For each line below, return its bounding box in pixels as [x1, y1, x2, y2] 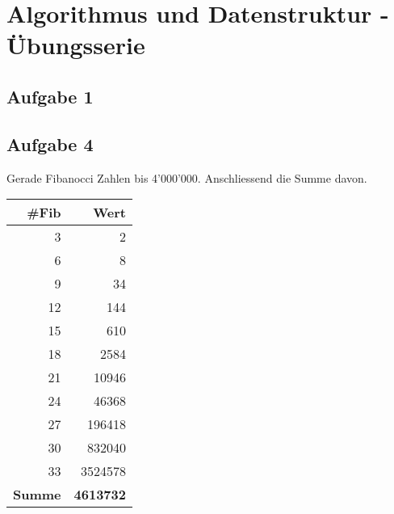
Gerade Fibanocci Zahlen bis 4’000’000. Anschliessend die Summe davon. [6, 169, 367, 186]
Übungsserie [6, 28, 145, 61]
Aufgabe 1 [6, 83, 94, 108]
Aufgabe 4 [6, 131, 94, 156]
